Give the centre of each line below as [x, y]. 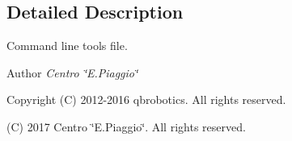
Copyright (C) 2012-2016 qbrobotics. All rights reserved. [146, 100]
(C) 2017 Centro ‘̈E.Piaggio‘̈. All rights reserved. [126, 126]
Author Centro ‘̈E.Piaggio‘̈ [72, 72]
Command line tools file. [67, 46]
